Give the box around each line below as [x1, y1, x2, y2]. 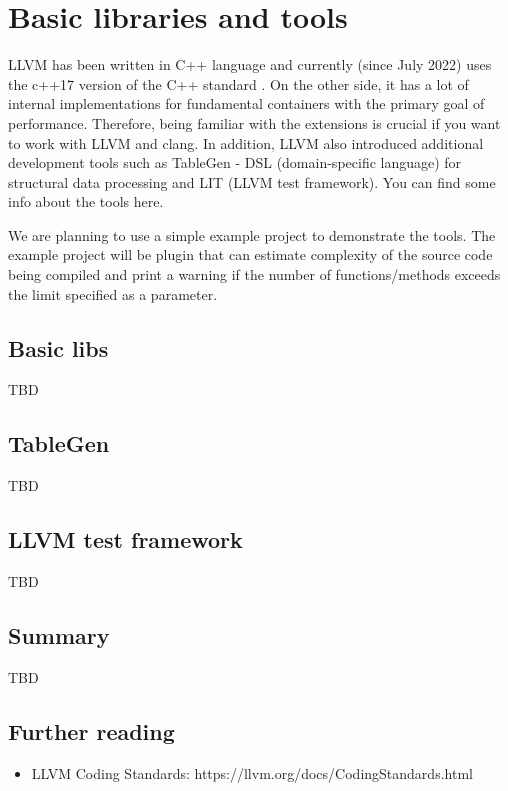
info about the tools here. [8, 191, 164, 212]
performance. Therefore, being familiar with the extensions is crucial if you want [8, 112, 501, 133]
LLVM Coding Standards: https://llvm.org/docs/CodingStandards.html [31, 762, 473, 783]
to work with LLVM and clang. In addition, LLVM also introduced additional [8, 132, 484, 153]
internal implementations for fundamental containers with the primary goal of [8, 93, 485, 114]
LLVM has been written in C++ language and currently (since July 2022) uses [8, 54, 492, 75]
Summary [8, 620, 110, 651]
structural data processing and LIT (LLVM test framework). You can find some [8, 171, 496, 192]
